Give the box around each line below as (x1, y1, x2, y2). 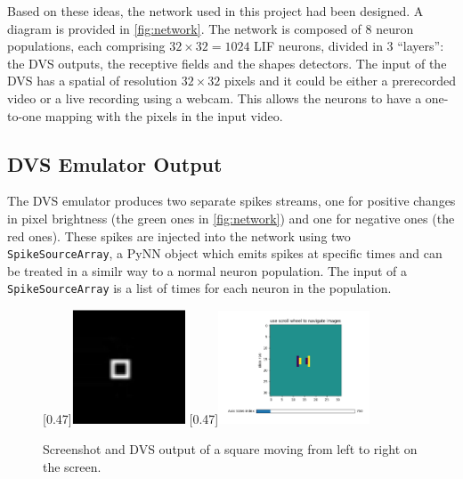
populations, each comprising (7, 37, 166, 55)
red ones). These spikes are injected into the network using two (7, 226, 351, 245)
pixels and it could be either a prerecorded (223, 71, 456, 90)
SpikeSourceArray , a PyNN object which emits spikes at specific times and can (7, 244, 443, 263)
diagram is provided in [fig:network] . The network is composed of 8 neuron (7, 19, 414, 37)
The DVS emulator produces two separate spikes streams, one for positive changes (7, 191, 456, 210)
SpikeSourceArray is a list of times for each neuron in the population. (7, 279, 392, 297)
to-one (7, 106, 42, 125)
